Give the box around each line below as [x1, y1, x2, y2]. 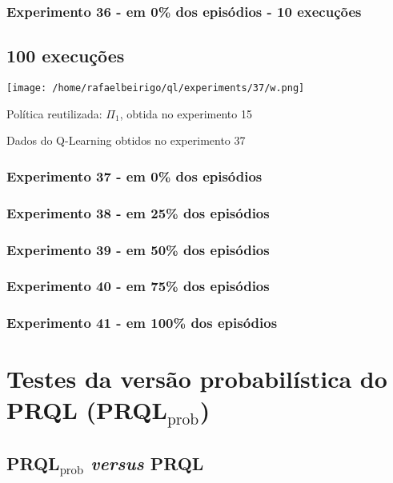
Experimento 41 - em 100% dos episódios [6, 313, 278, 333]
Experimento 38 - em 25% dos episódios [6, 202, 270, 222]
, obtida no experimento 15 [119, 105, 252, 122]
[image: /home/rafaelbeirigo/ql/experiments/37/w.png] [6, 82, 305, 94]
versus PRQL [90, 450, 204, 475]
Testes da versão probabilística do [6, 362, 387, 395]
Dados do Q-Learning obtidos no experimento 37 [6, 132, 246, 149]
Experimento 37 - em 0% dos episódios [6, 166, 263, 186]
